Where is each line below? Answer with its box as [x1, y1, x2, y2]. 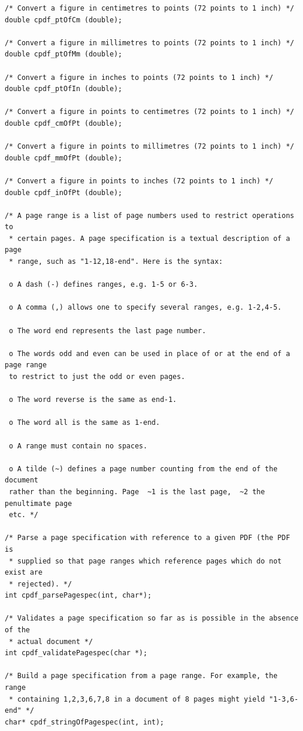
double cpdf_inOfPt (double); [5, 188, 122, 197]
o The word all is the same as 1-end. [9, 418, 160, 427]
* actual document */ [9, 637, 93, 646]
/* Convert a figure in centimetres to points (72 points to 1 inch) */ [5, 4, 294, 12]
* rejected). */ [9, 579, 72, 588]
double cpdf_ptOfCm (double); [5, 15, 122, 24]
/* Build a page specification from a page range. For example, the [5, 672, 278, 680]
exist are [5, 568, 43, 577]
